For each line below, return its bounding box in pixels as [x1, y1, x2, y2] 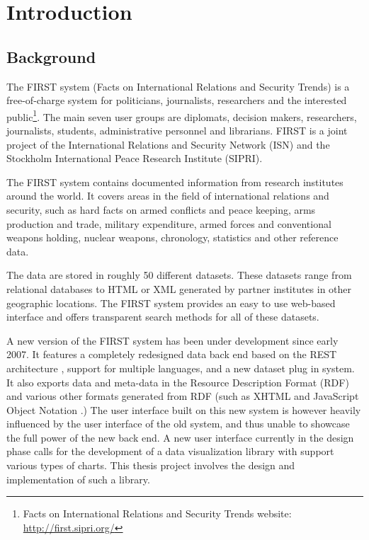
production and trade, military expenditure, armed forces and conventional [6, 216, 331, 231]
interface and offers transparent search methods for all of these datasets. [6, 309, 319, 324]
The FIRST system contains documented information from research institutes [6, 174, 344, 189]
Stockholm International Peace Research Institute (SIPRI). [6, 151, 263, 166]
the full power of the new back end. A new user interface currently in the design [6, 430, 354, 444]
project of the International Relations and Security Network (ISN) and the [6, 137, 330, 151]
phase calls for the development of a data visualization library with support [6, 444, 334, 459]
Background [6, 45, 96, 67]
